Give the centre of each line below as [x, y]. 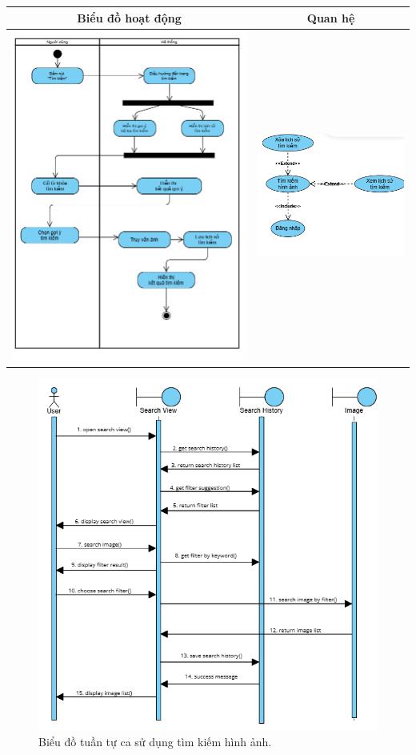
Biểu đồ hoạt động [129, 17]
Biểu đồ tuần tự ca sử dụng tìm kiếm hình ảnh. [155, 741]
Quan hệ [331, 17]
